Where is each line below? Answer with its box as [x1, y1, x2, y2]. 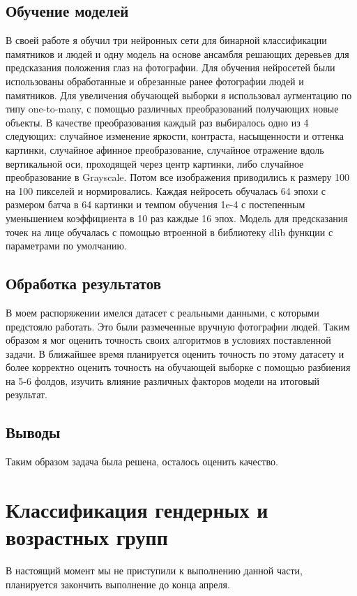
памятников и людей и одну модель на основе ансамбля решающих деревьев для [6, 46, 349, 61]
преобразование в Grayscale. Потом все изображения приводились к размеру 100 [6, 170, 350, 184]
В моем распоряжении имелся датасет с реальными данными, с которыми [6, 305, 319, 319]
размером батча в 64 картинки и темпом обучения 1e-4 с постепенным [6, 197, 305, 212]
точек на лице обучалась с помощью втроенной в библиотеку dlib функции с [6, 224, 333, 239]
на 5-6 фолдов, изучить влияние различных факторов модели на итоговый [6, 373, 320, 388]
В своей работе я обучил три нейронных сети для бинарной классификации [6, 33, 327, 48]
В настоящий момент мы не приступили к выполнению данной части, [6, 563, 303, 578]
